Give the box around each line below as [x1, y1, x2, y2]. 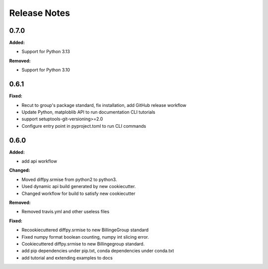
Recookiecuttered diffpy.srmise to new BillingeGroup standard [21, 227, 149, 233]
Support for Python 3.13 [21, 49, 70, 55]
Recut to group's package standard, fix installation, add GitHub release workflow [21, 102, 187, 108]
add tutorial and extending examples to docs [21, 255, 113, 261]
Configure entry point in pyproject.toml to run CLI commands [21, 123, 146, 129]
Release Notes [9, 7, 70, 18]
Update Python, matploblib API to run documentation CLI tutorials [21, 109, 156, 115]
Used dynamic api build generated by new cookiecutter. [21, 183, 136, 189]
